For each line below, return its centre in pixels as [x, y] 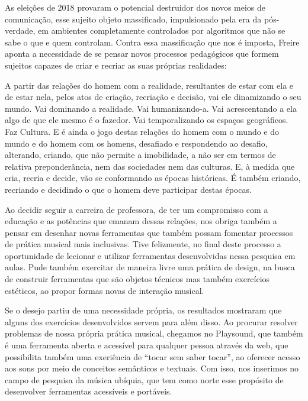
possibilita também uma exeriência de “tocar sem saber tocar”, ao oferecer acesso [153, 356]
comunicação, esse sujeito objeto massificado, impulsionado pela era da [133, 19]
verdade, [20, 30]
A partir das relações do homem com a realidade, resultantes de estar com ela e [149, 85]
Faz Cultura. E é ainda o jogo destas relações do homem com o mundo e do [142, 131]
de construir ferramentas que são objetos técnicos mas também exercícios [137, 279]
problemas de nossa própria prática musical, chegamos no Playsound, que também [154, 333]
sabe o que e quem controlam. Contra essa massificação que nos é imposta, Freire [152, 42]
